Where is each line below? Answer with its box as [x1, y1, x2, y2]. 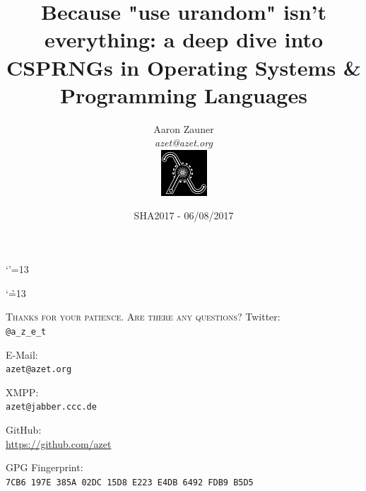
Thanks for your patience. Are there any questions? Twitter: [6, 309, 281, 324]
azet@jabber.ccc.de [6, 402, 97, 412]
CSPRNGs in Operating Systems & [6, 52, 361, 81]
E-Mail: [6, 347, 38, 362]
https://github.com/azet [6, 436, 112, 451]
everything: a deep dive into [44, 25, 324, 54]
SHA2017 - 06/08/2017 [134, 208, 234, 223]
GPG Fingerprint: [6, 460, 83, 475]
